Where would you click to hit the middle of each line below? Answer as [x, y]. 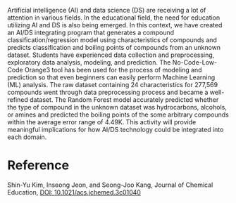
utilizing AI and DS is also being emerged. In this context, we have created [115, 25]
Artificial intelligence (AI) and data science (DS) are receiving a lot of [107, 10]
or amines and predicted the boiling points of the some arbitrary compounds [118, 114]
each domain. [27, 137]
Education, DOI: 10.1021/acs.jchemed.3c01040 [74, 192]
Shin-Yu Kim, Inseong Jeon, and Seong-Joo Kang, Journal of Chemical [110, 185]
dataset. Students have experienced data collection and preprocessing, [111, 55]
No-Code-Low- [194, 62]
